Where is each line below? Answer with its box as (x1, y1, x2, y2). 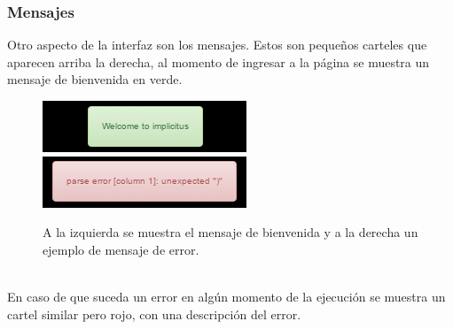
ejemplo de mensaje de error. (43, 240, 199, 258)
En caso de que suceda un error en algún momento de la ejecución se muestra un (7, 287, 446, 305)
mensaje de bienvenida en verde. (7, 70, 183, 88)
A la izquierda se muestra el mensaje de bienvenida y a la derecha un (43, 223, 418, 241)
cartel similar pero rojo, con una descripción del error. (7, 304, 301, 323)
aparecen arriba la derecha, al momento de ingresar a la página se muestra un (7, 52, 430, 71)
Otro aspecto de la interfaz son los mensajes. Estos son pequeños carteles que (7, 35, 427, 54)
